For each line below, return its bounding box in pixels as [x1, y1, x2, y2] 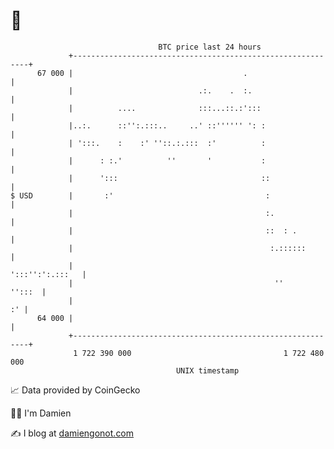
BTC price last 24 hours [158, 42, 262, 52]
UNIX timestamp [175, 365, 240, 376]
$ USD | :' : [10, 190, 271, 201]
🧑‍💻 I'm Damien [10, 407, 72, 419]
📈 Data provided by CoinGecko [10, 384, 141, 396]
